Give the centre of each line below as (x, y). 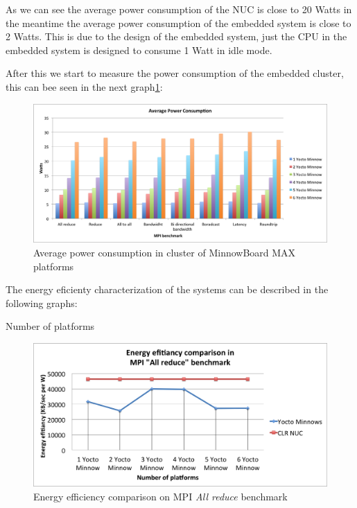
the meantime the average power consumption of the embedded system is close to (178, 23)
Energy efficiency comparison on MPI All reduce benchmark (160, 496)
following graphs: (42, 303)
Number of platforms (50, 326)
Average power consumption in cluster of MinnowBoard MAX (165, 252)
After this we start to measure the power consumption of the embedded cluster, (175, 73)
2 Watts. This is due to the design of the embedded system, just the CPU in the (176, 36)
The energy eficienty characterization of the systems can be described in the (167, 289)
